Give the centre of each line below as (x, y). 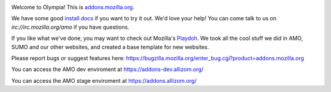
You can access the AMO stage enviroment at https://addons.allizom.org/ (104, 80)
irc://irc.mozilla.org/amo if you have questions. (70, 27)
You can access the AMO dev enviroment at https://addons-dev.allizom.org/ (107, 69)
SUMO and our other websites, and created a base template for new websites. (110, 47)
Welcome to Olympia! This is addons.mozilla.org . (73, 7)
